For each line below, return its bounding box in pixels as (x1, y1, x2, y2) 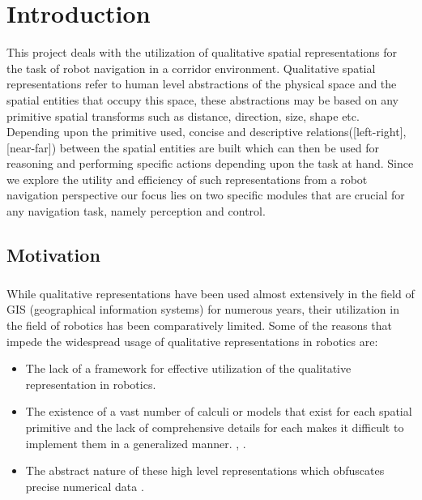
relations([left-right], (306, 123, 407, 140)
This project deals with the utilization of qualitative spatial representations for (6, 44, 398, 61)
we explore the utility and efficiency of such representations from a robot (6, 170, 368, 187)
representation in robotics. (25, 375, 156, 392)
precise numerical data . (25, 477, 144, 494)
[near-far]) (6, 139, 57, 156)
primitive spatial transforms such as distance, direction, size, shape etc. (6, 107, 360, 124)
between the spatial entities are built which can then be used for (59, 139, 380, 156)
